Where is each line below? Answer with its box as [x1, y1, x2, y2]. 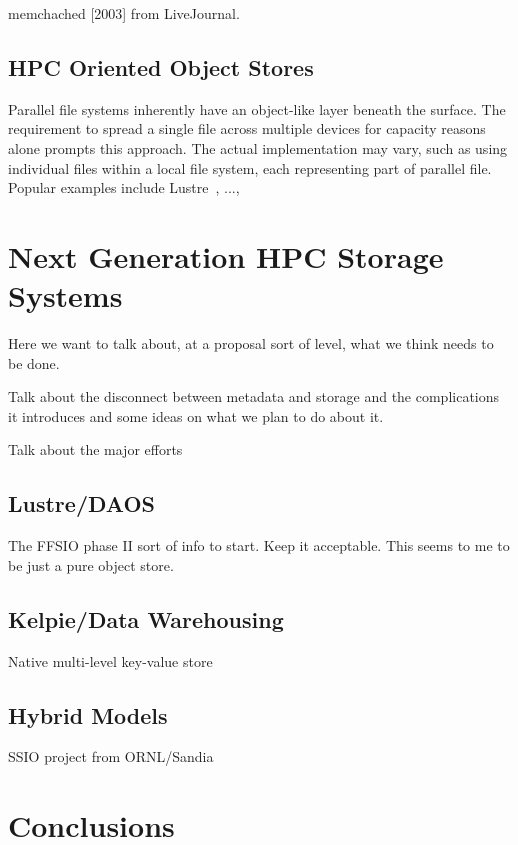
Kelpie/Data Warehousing [8, 603, 284, 634]
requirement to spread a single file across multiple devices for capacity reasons [8, 118, 486, 139]
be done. [8, 352, 60, 373]
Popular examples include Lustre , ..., [8, 177, 240, 198]
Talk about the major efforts [8, 439, 183, 460]
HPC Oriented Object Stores [8, 51, 314, 82]
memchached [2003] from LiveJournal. [8, 3, 240, 23]
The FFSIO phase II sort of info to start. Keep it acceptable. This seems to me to [8, 535, 510, 556]
